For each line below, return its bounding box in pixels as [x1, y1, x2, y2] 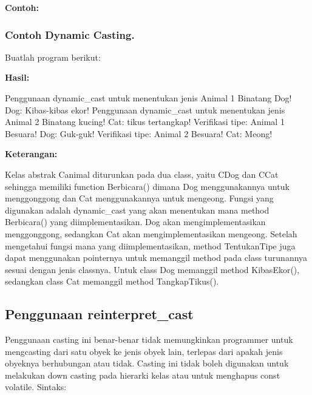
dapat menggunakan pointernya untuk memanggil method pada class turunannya [5, 251, 308, 264]
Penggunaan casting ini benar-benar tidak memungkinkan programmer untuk [5, 333, 293, 346]
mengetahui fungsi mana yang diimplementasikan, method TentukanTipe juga [5, 239, 296, 252]
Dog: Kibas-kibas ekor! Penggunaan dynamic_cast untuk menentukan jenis [5, 103, 285, 116]
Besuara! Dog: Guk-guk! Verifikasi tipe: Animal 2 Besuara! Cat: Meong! [5, 127, 273, 140]
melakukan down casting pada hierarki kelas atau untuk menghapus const [5, 368, 280, 381]
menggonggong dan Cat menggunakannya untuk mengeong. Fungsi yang [5, 192, 274, 204]
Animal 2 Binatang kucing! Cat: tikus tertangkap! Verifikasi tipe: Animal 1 [5, 115, 285, 128]
